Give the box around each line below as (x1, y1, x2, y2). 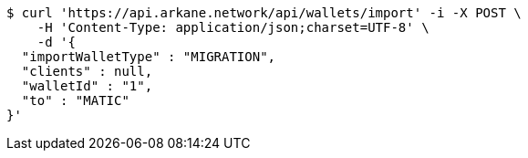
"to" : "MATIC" (21, 93, 129, 108)
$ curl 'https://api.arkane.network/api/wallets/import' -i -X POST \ (6, 5, 522, 20)
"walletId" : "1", (21, 79, 153, 93)
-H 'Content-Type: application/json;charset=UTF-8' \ (36, 20, 430, 35)
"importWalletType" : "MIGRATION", (21, 49, 276, 64)
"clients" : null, (21, 64, 153, 79)
